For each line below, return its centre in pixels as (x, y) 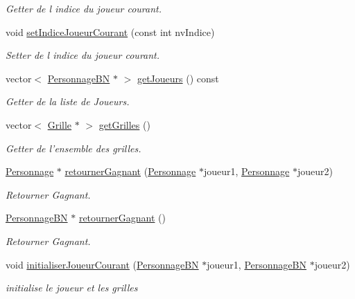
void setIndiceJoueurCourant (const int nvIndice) (110, 31)
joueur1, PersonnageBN (257, 264)
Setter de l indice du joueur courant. (83, 55)
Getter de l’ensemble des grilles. (73, 148)
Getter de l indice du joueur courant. (84, 8)
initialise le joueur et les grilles (72, 288)
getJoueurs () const (178, 78)
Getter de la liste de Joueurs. (68, 101)
